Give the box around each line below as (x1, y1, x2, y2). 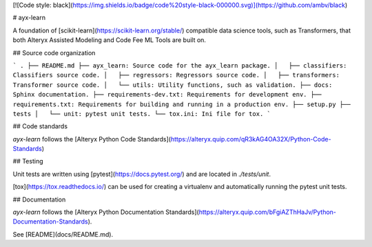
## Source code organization (12, 48, 96, 57)
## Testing (12, 157, 43, 166)
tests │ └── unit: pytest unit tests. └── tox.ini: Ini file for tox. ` (12, 110, 271, 117)
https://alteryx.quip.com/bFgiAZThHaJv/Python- (198, 208, 337, 217)
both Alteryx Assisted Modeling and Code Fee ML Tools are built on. (12, 36, 207, 44)
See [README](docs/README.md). (12, 230, 114, 238)
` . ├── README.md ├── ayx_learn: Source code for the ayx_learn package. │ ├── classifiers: (12, 61, 347, 69)
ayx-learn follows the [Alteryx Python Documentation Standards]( (12, 208, 199, 217)
